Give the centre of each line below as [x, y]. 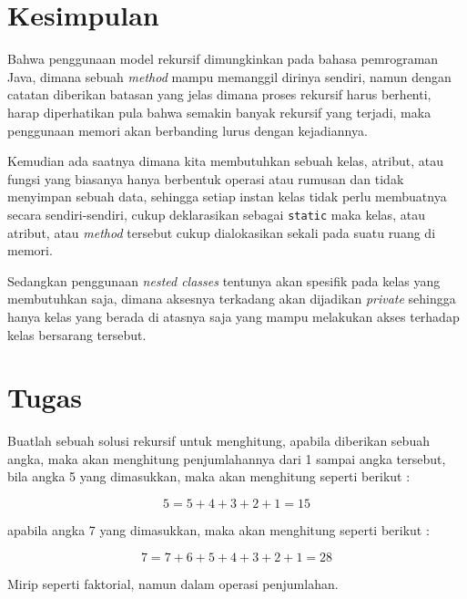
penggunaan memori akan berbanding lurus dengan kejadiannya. [188, 130]
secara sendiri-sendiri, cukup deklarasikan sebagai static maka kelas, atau [216, 214]
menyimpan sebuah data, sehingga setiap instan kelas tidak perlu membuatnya [227, 196]
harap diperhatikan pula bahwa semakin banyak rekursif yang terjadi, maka [219, 112]
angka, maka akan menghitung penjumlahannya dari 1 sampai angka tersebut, [227, 458]
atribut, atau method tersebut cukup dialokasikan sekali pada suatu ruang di [222, 232]
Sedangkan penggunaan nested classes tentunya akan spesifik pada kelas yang [224, 280]
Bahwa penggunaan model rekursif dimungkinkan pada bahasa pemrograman [223, 59]
